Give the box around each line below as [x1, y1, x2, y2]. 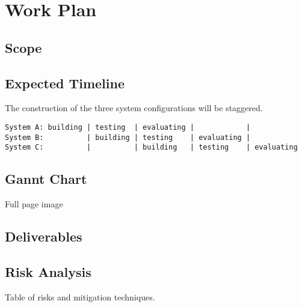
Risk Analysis [5, 262, 91, 281]
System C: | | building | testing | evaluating [5, 143, 298, 152]
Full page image [5, 198, 63, 210]
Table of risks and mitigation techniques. [5, 290, 155, 303]
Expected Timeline [5, 73, 125, 92]
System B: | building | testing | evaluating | [5, 133, 251, 142]
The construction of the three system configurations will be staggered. [5, 102, 263, 114]
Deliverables [5, 227, 82, 246]
